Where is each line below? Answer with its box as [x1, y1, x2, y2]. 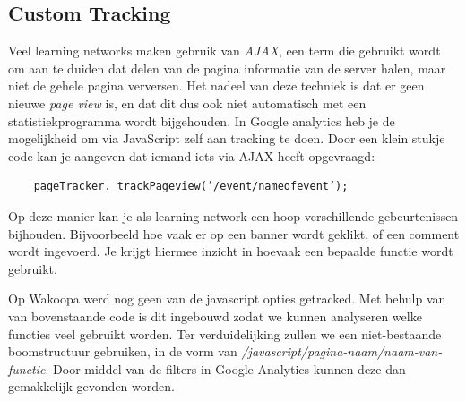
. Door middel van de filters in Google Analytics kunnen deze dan [45, 359, 406, 378]
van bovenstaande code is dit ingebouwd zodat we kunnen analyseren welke [8, 306, 422, 325]
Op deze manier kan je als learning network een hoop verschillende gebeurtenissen [8, 206, 459, 225]
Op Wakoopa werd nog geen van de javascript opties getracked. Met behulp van [8, 289, 446, 308]
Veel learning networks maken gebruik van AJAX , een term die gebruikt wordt [8, 41, 441, 60]
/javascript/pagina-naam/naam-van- [241, 342, 443, 361]
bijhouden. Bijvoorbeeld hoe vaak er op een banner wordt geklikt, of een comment [8, 224, 460, 243]
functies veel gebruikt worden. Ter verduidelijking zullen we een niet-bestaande [8, 324, 442, 343]
